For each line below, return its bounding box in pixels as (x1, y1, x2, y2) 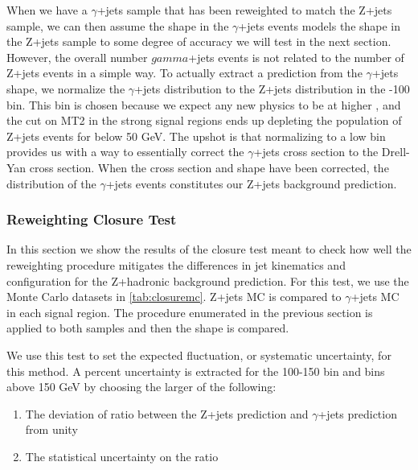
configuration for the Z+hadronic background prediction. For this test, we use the (6, 272, 409, 289)
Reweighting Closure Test (6, 209, 177, 229)
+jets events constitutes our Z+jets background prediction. (105, 175, 397, 192)
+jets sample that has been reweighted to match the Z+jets (96, 2, 392, 18)
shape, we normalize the (6, 80, 125, 97)
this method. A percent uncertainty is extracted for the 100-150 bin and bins (6, 362, 385, 379)
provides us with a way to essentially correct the (6, 143, 244, 160)
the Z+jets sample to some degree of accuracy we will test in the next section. (6, 33, 391, 50)
